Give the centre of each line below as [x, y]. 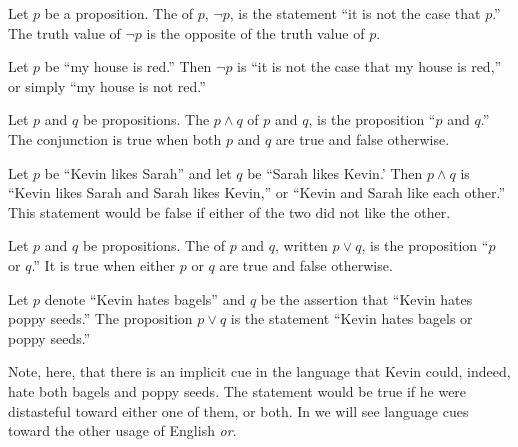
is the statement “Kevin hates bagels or [351, 318]
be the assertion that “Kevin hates [366, 298]
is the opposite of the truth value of [255, 32]
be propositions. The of [154, 245]
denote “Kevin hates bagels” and [145, 298]
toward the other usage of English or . [122, 430]
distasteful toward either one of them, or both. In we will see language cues [238, 410]
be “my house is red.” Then [128, 66]
